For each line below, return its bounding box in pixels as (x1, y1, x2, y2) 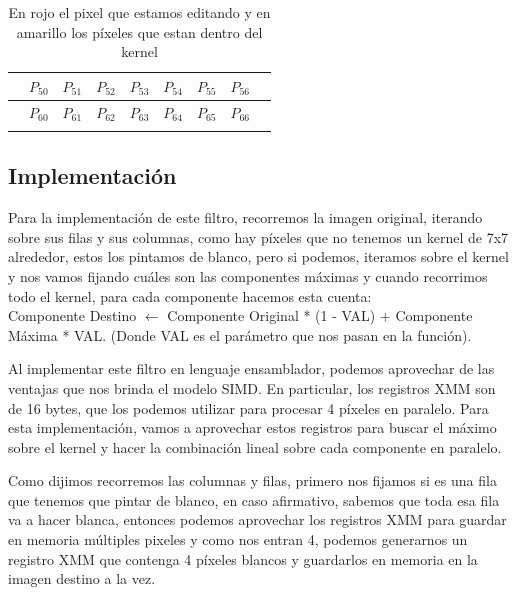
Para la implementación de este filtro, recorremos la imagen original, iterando (8, 207, 483, 228)
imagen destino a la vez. (8, 568, 156, 589)
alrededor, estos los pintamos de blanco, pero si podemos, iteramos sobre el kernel (8, 246, 509, 267)
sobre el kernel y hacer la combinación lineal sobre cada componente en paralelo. (8, 436, 502, 457)
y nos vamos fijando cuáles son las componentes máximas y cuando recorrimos (8, 265, 488, 286)
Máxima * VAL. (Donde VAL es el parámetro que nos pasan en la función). (8, 324, 472, 345)
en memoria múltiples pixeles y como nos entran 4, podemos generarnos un (8, 529, 468, 550)
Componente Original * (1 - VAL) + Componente (167, 305, 473, 326)
